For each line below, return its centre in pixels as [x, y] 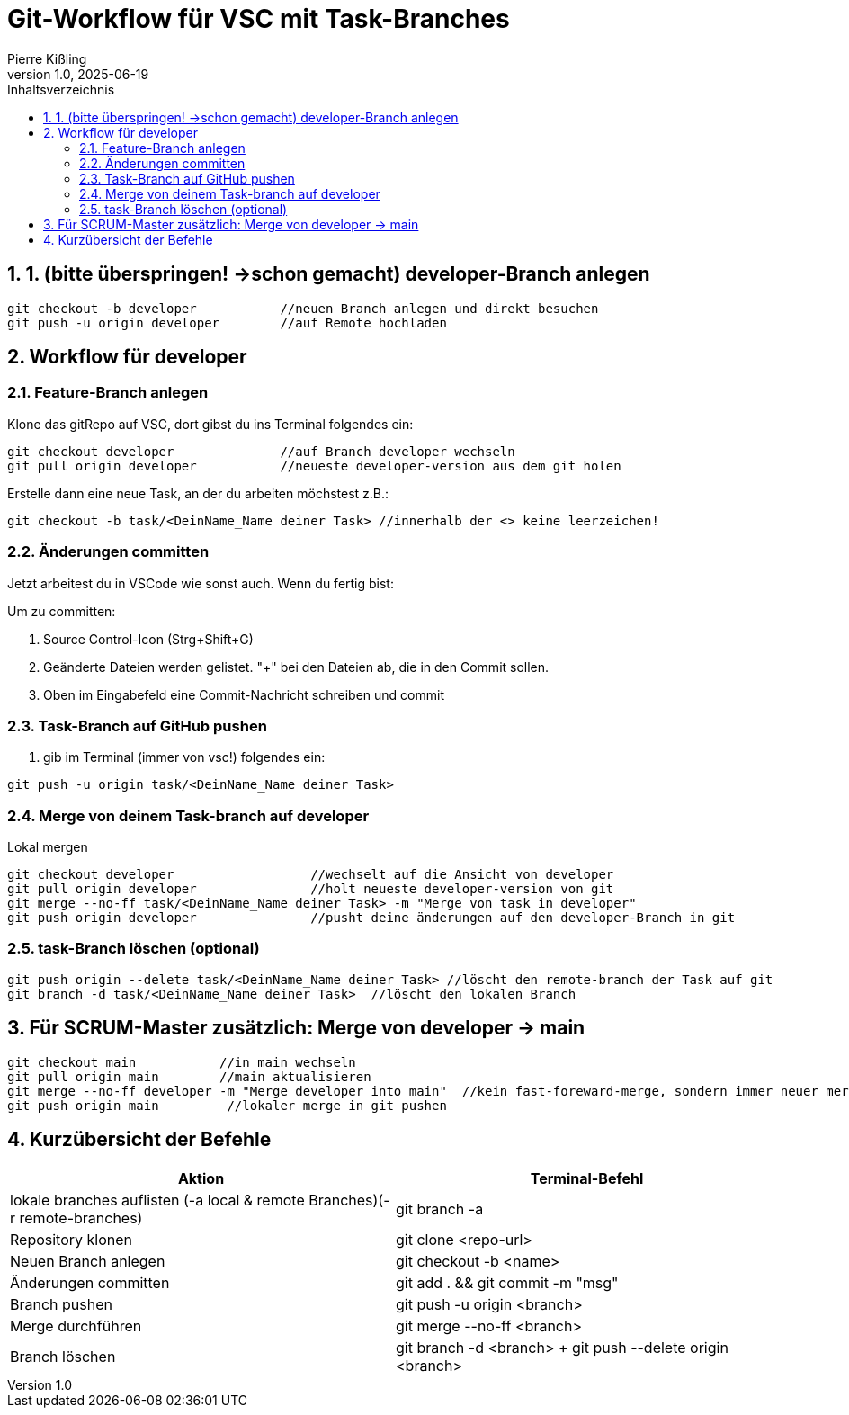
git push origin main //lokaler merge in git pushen [227, 1105]
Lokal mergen [48, 847]
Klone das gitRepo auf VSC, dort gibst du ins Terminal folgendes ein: [210, 424]
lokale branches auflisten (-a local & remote [157, 1200]
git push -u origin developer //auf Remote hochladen [227, 322]
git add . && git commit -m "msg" [507, 1282]
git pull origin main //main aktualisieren [189, 1076]
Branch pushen [61, 1304]
